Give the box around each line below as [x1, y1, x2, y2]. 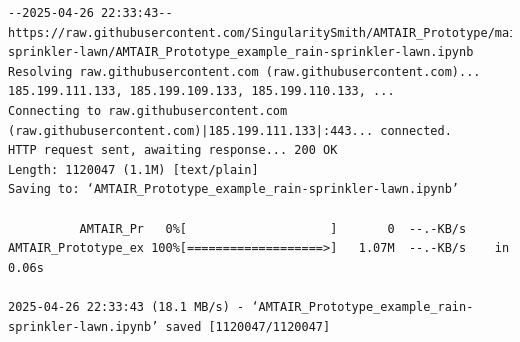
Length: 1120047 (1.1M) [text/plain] [8, 162, 259, 177]
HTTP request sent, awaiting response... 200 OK [8, 143, 338, 158]
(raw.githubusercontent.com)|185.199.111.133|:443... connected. [8, 123, 452, 138]
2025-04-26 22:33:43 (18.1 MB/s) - [8, 299, 245, 314]
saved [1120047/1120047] [165, 319, 331, 334]
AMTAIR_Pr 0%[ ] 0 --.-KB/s [79, 221, 467, 236]
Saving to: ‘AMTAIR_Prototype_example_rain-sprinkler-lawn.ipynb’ [8, 182, 460, 197]
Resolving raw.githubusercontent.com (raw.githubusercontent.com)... [8, 64, 481, 79]
